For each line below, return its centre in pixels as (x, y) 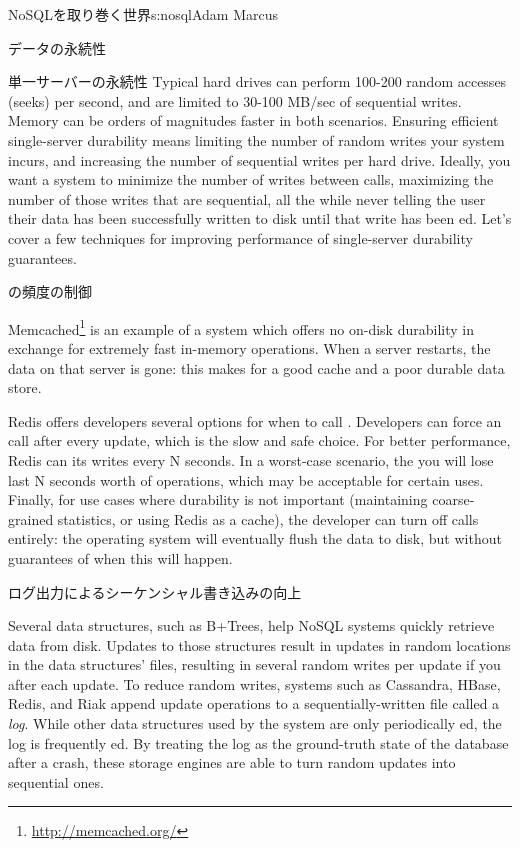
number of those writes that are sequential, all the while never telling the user (247, 198)
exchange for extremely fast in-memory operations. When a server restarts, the (249, 347)
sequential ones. (56, 781)
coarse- (453, 499)
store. (25, 387)
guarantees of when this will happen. (120, 557)
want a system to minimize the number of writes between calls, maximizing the (251, 179)
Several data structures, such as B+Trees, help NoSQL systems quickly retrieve (251, 625)
